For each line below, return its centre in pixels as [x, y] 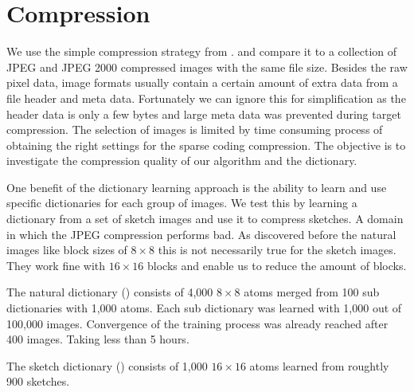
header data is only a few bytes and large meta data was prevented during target [204, 114]
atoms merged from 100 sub [312, 292]
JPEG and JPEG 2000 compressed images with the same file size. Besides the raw [207, 67]
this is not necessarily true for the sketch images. [277, 250]
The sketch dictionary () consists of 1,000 [107, 365]
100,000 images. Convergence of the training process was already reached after [197, 323]
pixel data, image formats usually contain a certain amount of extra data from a [202, 82]
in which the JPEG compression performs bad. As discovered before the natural [201, 234]
